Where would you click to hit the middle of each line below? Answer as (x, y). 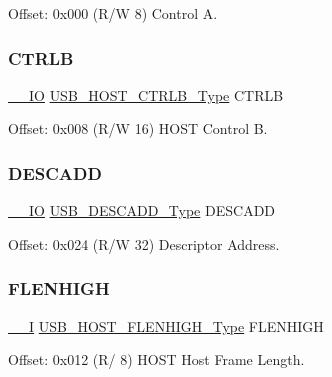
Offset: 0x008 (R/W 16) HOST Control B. (138, 128)
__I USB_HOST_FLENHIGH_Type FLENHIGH (166, 325)
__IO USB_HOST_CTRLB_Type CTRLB (146, 94)
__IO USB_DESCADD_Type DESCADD (142, 210)
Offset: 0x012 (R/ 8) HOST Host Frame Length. (156, 359)
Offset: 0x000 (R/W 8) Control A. (113, 13)
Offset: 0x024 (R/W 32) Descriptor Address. (144, 243)
